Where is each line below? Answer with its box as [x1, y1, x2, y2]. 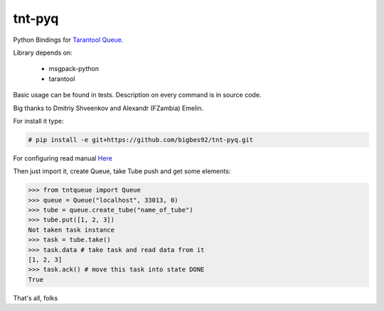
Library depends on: [13, 48, 73, 57]
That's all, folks [13, 293, 58, 302]
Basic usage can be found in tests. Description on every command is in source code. [13, 91, 262, 99]
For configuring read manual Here [13, 153, 113, 163]
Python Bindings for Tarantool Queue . [13, 36, 124, 44]
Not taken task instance [28, 226, 115, 234]
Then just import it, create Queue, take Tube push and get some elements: [13, 167, 231, 175]
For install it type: [13, 116, 64, 125]
